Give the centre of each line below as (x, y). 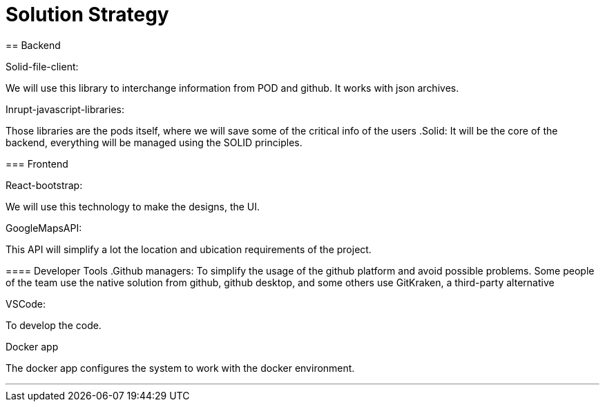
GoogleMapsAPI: (44, 228)
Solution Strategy (87, 14)
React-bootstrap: (44, 185)
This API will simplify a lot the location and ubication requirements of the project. (189, 249)
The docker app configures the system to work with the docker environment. (180, 368)
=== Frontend (37, 163)
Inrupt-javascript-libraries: (65, 109)
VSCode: (26, 304)
